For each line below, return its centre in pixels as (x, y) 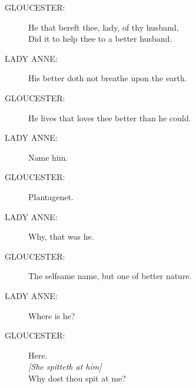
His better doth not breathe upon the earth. (108, 78)
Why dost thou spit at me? (77, 378)
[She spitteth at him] (65, 367)
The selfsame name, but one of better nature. (110, 276)
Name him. (48, 157)
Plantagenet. (51, 196)
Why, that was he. (61, 236)
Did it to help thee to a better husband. (100, 39)
